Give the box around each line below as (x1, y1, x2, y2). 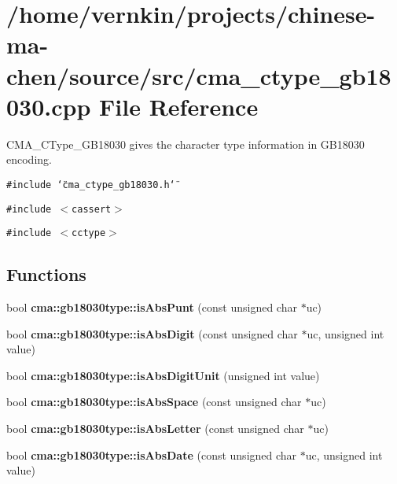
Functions (6, 262, 86, 286)
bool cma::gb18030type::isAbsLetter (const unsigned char (6, 420, 304, 437)
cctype (72, 227, 106, 239)
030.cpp (6, 90, 91, 122)
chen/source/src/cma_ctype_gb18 (6, 59, 391, 91)
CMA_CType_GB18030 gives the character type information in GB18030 (6, 135, 365, 152)
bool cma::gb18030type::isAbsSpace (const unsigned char (6, 393, 302, 410)
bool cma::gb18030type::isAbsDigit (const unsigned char (6, 325, 298, 342)
